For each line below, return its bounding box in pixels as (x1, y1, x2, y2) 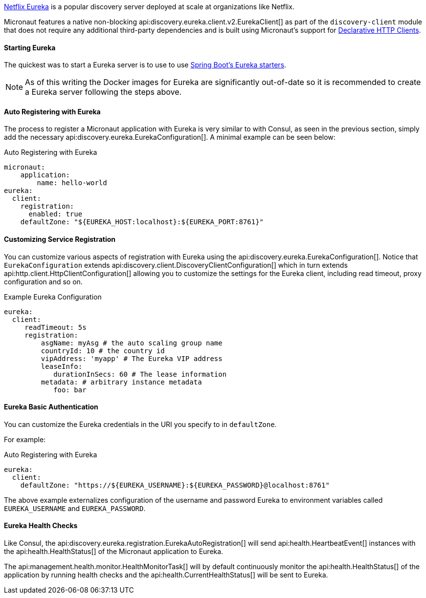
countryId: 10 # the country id (41, 346, 165, 355)
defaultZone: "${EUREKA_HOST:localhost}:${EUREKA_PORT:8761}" (20, 218, 264, 226)
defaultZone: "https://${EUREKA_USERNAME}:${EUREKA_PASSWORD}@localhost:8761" (20, 481, 330, 489)
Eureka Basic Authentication (4, 403, 98, 411)
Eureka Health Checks (4, 521, 78, 530)
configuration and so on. (4, 277, 83, 286)
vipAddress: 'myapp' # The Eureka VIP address (41, 354, 223, 363)
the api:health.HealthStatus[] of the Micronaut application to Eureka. (4, 547, 224, 556)
